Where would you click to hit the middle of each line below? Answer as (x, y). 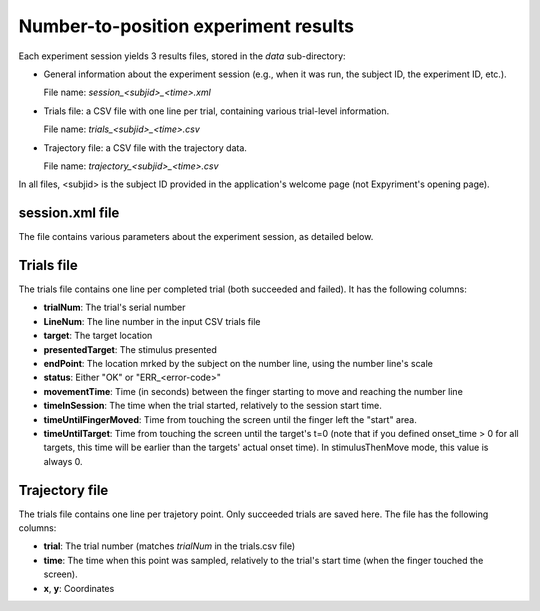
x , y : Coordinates (79, 588)
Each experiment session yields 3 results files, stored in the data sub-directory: (182, 56)
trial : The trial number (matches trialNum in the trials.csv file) (169, 546)
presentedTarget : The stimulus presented (130, 349)
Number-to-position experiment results (186, 26)
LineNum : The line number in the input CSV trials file (152, 321)
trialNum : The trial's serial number (114, 307)
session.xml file (69, 213)
